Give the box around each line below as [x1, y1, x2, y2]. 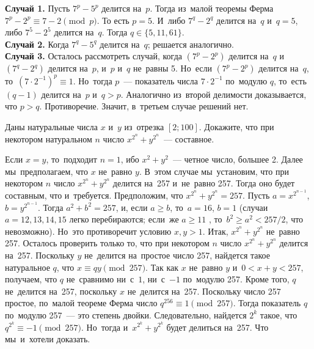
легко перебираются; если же [69, 213, 179, 226]
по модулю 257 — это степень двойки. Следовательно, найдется [5, 308, 247, 321]
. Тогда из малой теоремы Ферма [150, 2, 274, 14]
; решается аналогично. [147, 37, 234, 50]
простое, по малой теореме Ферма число [5, 296, 158, 309]
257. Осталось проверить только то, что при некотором [5, 237, 210, 249]
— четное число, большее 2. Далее [172, 153, 303, 166]
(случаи [239, 200, 268, 213]
